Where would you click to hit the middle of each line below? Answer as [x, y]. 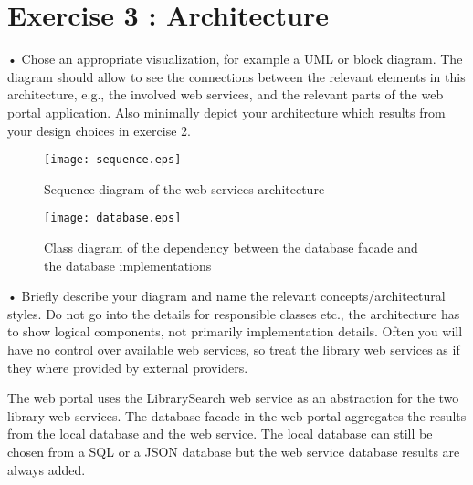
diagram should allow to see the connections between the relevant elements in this [236, 76]
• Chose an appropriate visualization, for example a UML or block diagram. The [235, 59]
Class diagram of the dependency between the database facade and [231, 247]
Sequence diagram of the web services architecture [184, 188]
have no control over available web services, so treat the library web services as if [234, 349]
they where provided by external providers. [128, 367]
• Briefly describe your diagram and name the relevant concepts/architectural [226, 296]
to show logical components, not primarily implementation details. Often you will [235, 331]
